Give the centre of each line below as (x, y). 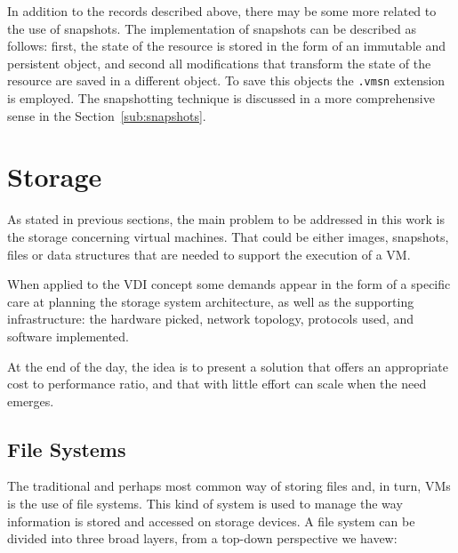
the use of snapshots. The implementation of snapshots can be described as (212, 28)
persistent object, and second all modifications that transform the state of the (219, 63)
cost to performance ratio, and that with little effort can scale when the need (217, 384)
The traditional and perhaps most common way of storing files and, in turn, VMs (229, 486)
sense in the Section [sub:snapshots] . (107, 115)
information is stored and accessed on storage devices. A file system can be (211, 521)
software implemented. (68, 336)
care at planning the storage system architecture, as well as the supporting (211, 301)
